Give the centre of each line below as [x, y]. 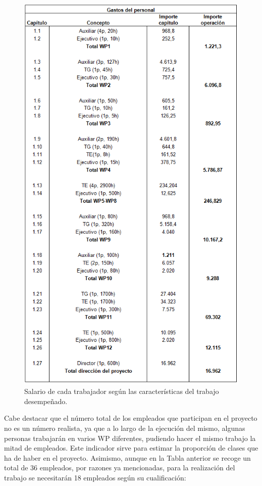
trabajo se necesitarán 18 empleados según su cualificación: [95, 477]
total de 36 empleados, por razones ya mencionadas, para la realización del [120, 468]
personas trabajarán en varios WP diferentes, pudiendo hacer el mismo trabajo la [130, 438]
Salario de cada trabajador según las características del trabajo [122, 391]
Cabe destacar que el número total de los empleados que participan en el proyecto [131, 418]
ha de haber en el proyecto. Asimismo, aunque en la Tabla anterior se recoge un [127, 457]
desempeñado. [46, 401]
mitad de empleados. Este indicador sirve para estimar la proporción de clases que [131, 448]
